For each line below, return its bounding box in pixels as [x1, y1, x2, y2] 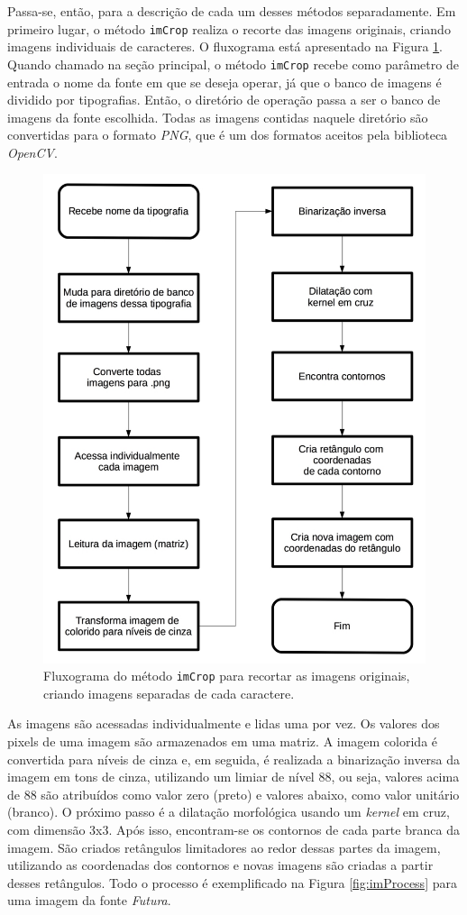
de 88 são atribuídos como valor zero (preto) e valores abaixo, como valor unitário [7, 784, 460, 803]
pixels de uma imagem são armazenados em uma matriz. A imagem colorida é [7, 731, 438, 750]
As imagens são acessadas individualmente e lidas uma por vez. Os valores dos [7, 714, 440, 733]
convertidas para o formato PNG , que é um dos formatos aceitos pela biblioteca [7, 125, 448, 144]
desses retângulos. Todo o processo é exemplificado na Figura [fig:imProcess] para [7, 873, 457, 892]
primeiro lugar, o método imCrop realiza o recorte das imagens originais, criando [7, 19, 451, 38]
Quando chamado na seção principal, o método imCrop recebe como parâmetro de [7, 54, 459, 73]
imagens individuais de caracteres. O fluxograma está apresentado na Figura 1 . [7, 37, 444, 56]
